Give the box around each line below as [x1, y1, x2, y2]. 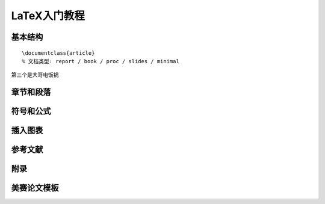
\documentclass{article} [22, 49, 95, 57]
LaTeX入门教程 [11, 9, 85, 22]
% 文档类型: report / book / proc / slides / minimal [22, 58, 180, 64]
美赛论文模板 [11, 183, 59, 193]
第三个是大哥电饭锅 [11, 71, 59, 78]
